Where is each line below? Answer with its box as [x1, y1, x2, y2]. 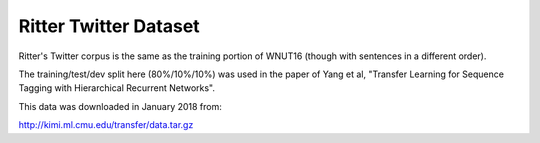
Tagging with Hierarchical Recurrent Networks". [18, 82, 215, 94]
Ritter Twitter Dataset [18, 15, 200, 37]
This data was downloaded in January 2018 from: [18, 100, 222, 112]
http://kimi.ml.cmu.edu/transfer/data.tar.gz [18, 119, 194, 131]
